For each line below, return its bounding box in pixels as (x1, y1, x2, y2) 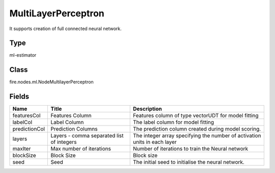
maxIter (12, 145, 31, 153)
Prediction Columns (50, 126, 98, 133)
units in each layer (133, 138, 177, 145)
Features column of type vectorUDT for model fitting (133, 112, 259, 119)
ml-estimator (9, 52, 37, 58)
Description (133, 105, 162, 112)
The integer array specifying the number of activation (133, 132, 262, 139)
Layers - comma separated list (50, 132, 124, 139)
